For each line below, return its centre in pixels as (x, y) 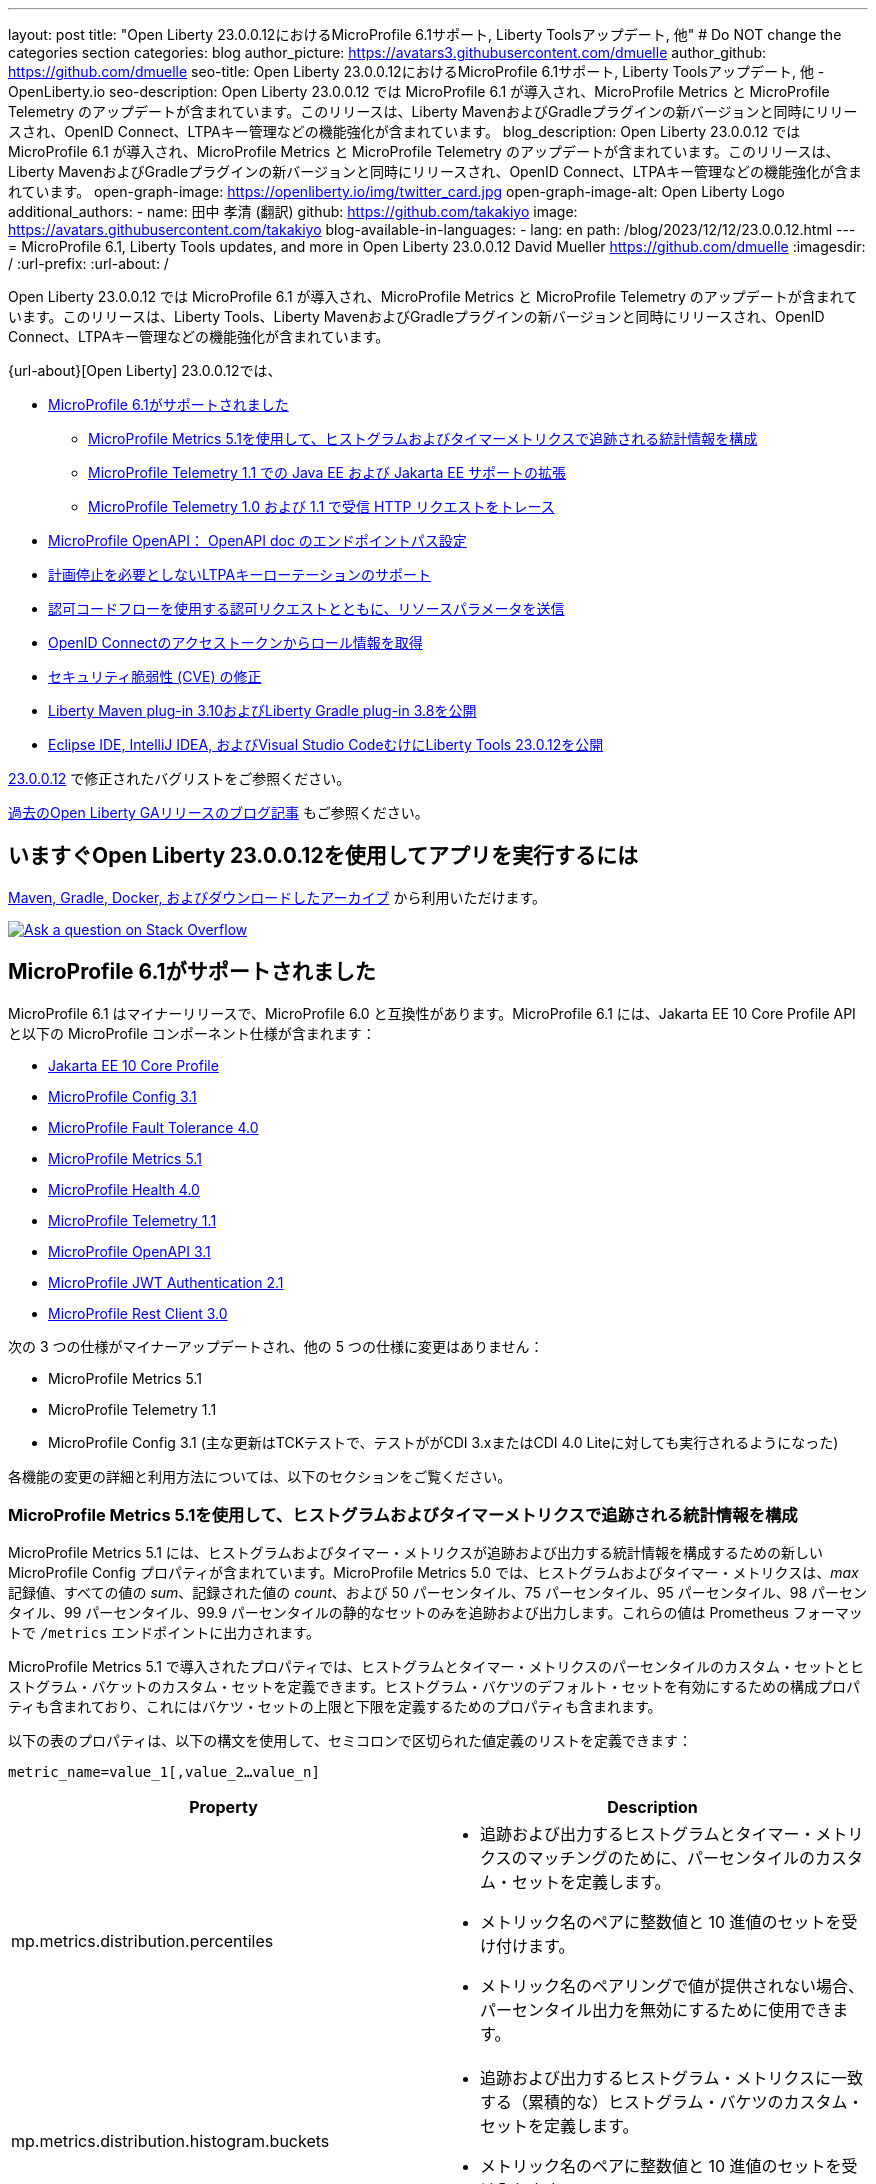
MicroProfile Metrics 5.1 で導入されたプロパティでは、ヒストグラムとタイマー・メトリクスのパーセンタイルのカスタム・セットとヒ (436, 1667)
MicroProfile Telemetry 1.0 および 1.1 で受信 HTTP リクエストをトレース (321, 506)
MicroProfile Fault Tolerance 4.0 (153, 1127)
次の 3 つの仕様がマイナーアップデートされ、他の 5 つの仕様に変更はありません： (276, 1346)
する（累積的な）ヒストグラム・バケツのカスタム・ (672, 2102)
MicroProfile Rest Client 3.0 (138, 1313)
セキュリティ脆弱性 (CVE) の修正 (155, 676)
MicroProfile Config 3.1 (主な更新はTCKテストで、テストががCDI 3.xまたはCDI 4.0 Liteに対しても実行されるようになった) (443, 1442)
